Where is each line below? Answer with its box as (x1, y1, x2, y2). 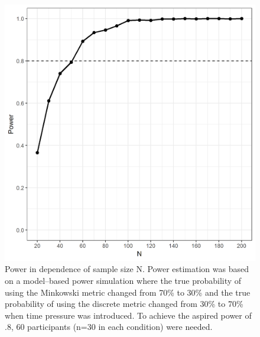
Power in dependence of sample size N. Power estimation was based (5, 263, 249, 275)
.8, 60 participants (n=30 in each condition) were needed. (5, 320, 213, 333)
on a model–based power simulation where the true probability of (5, 274, 242, 286)
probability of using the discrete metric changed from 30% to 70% (5, 297, 243, 310)
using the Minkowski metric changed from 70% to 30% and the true (5, 286, 251, 298)
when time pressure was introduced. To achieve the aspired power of (5, 309, 252, 321)
